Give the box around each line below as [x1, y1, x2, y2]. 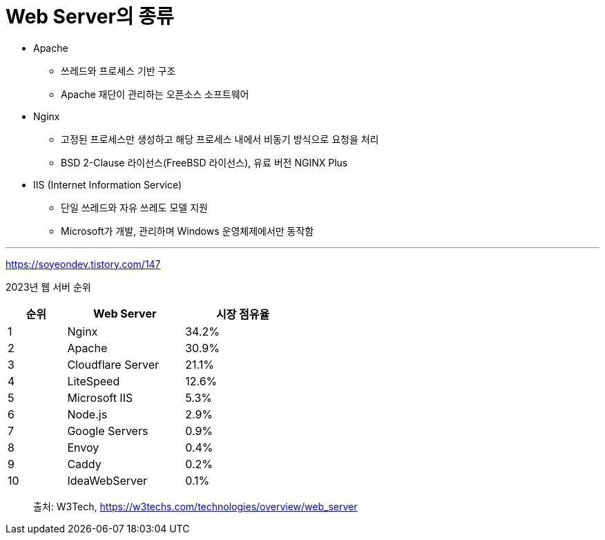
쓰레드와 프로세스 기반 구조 [61, 64, 176, 77]
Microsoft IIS [67, 390, 133, 405]
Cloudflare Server [67, 357, 160, 372]
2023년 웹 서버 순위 [6, 280, 91, 293]
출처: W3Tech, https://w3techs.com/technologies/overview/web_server [33, 500, 358, 512]
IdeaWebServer [67, 473, 148, 488]
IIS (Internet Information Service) [33, 178, 182, 191]
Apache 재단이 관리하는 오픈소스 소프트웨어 [61, 88, 249, 100]
